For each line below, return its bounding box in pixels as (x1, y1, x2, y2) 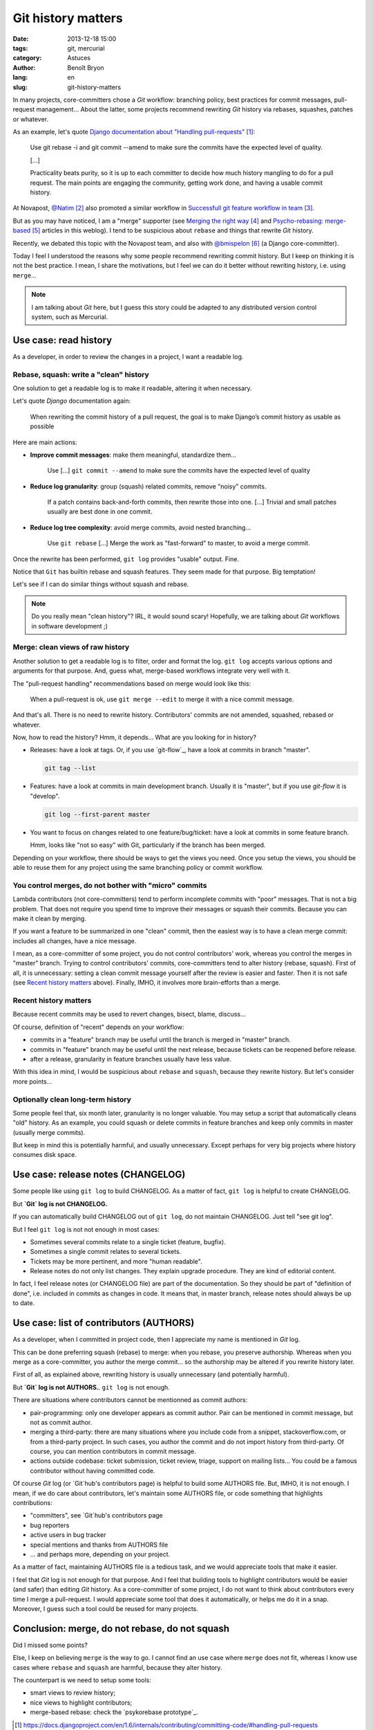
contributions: (12, 1499, 52, 1507)
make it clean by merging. (12, 914, 86, 922)
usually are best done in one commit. (47, 507, 153, 516)
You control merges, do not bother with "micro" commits (12, 880, 207, 890)
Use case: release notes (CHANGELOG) (12, 1169, 186, 1181)
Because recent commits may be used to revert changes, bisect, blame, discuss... (12, 1010, 246, 1019)
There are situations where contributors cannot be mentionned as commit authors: (12, 1396, 248, 1404)
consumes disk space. (12, 1151, 77, 1159)
